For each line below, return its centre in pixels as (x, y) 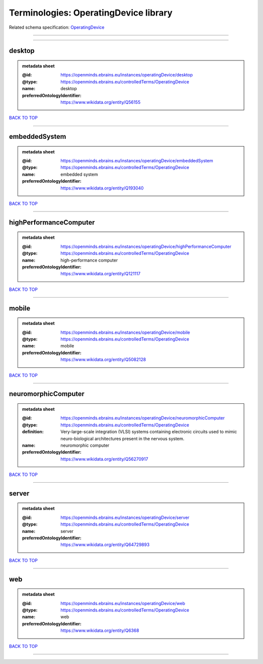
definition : (33, 432)
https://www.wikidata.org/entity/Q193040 (102, 188)
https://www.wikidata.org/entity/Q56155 (101, 102)
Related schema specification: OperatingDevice (57, 27)
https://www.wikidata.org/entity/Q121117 (101, 274)
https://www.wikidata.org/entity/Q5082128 (103, 360)
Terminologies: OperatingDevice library (91, 13)
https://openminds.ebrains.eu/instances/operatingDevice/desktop (127, 75)
